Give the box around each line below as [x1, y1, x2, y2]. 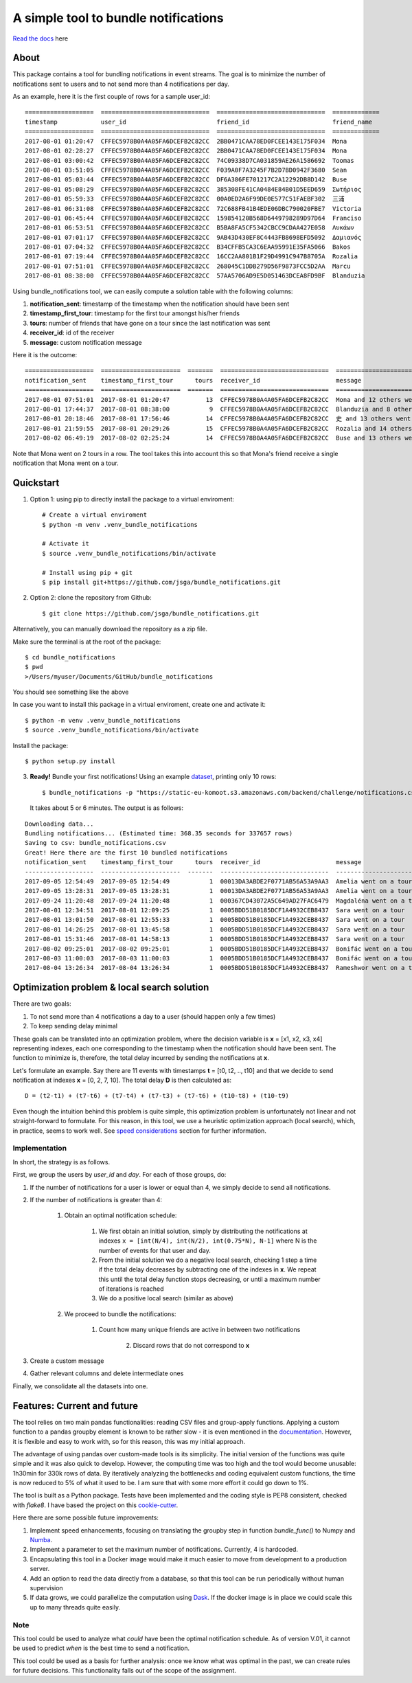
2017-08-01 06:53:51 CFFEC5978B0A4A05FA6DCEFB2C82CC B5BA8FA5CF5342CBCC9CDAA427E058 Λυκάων [25, 224, 355, 231]
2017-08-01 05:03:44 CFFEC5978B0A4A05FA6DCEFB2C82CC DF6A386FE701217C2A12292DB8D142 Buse [25, 176, 347, 183]
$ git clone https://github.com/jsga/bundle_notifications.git [42, 609, 260, 618]
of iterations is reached [98, 1285, 164, 1293]
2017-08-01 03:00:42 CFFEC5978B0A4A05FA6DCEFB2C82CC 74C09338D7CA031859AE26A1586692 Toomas [25, 157, 355, 164]
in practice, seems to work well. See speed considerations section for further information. [12, 1127, 267, 1135]
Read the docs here [12, 34, 69, 43]
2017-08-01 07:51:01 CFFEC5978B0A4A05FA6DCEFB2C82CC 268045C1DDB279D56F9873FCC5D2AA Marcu [25, 262, 351, 270]
